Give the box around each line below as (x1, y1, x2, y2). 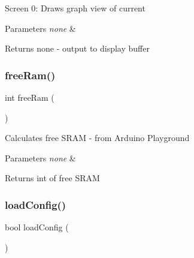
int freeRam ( (5, 91, 54, 103)
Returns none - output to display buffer (5, 42, 150, 55)
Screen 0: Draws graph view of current (5, 2, 145, 14)
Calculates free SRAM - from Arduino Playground (5, 131, 190, 144)
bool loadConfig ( (5, 221, 69, 233)
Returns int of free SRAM (5, 172, 100, 184)
